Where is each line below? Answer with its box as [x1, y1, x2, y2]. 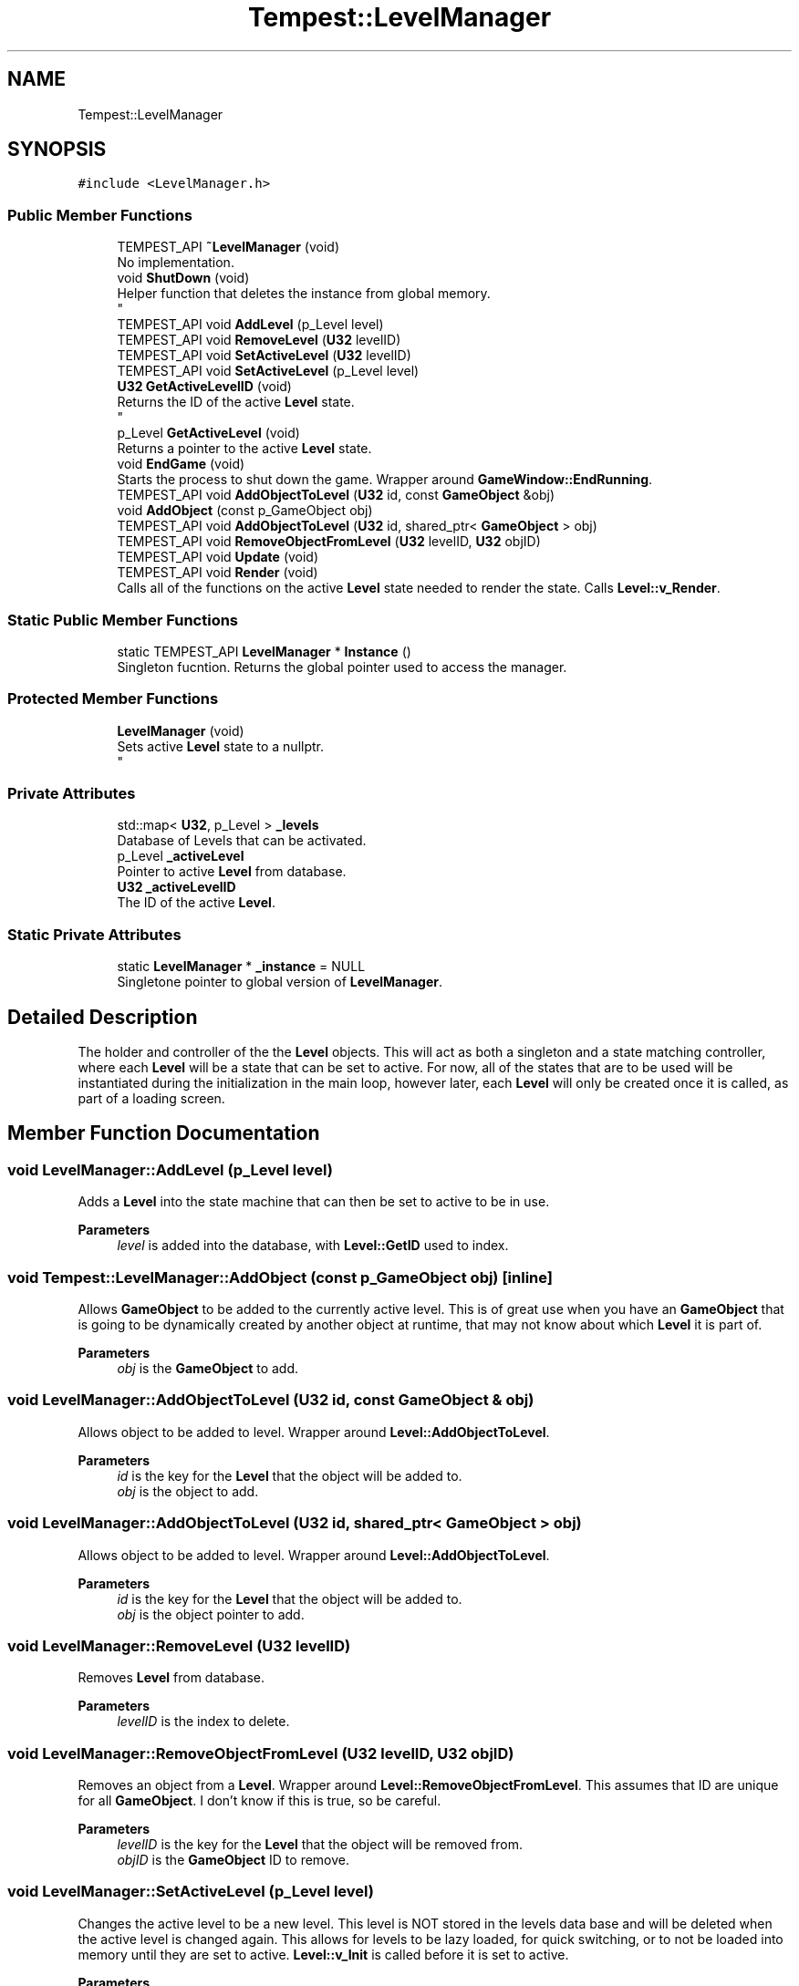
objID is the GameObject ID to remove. [117, 1852, 350, 1867]
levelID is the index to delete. [117, 1713, 290, 1730]
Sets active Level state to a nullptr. [117, 738, 324, 754]
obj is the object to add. [117, 1483, 259, 1499]
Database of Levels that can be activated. [117, 833, 367, 849]
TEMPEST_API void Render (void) [117, 564, 318, 581]
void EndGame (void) [117, 456, 245, 472]
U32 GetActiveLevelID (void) [117, 378, 292, 395]
